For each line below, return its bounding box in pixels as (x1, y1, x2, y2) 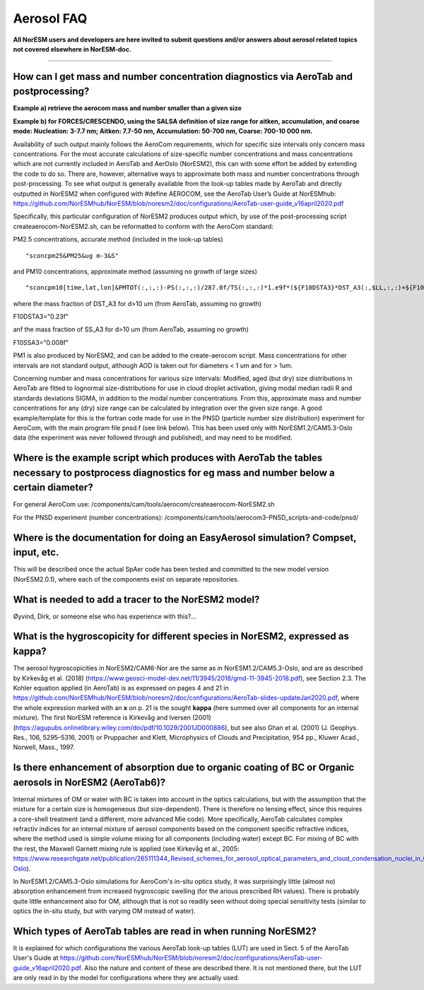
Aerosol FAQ (13, 11, 88, 26)
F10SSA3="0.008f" (13, 338, 69, 346)
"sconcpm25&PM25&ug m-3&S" (25, 252, 119, 259)
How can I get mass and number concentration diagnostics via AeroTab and (13, 71, 353, 83)
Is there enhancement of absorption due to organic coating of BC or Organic (13, 762, 355, 774)
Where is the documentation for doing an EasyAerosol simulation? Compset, (13, 531, 357, 543)
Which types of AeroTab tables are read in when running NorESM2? (13, 925, 317, 937)
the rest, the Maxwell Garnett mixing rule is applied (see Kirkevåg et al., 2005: (13, 844, 240, 853)
